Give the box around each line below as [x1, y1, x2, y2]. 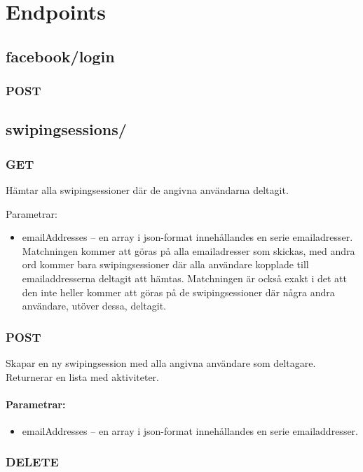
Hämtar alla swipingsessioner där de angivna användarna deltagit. [6, 183, 289, 197]
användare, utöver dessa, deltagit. [22, 298, 166, 313]
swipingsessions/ [6, 118, 127, 140]
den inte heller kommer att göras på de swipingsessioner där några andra [22, 284, 335, 299]
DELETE [6, 453, 59, 471]
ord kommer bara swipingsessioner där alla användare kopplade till [22, 257, 309, 272]
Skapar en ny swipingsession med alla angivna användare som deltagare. [6, 355, 316, 370]
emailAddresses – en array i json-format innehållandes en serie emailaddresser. [22, 423, 358, 438]
